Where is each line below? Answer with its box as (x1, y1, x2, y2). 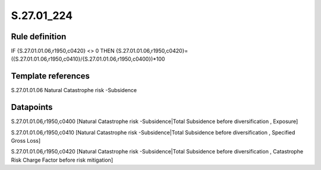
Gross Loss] (11, 137, 41, 144)
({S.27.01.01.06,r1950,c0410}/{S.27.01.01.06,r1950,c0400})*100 (11, 55, 165, 62)
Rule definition (11, 32, 67, 42)
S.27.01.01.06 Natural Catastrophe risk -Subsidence (11, 87, 137, 94)
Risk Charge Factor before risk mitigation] (11, 156, 113, 163)
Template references (11, 71, 90, 81)
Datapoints (11, 102, 53, 112)
